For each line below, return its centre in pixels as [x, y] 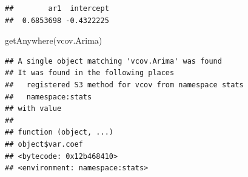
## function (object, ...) [59, 132]
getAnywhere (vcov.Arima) [54, 40]
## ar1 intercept [57, 8]
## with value [33, 109]
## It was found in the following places [90, 73]
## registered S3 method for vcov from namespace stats [124, 85]
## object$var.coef [44, 144]
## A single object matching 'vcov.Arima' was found [113, 61]
